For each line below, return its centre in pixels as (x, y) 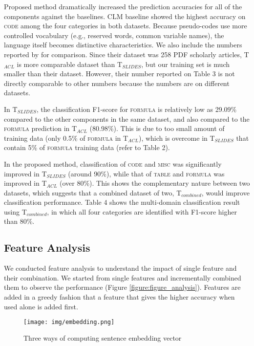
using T (15, 211)
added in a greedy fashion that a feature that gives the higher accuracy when (119, 297)
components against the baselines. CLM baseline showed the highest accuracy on (125, 16)
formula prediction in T (41, 128)
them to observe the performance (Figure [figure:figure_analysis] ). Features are (122, 287)
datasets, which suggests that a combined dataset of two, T (93, 192)
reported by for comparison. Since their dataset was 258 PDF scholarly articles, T (127, 54)
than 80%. (19, 221)
